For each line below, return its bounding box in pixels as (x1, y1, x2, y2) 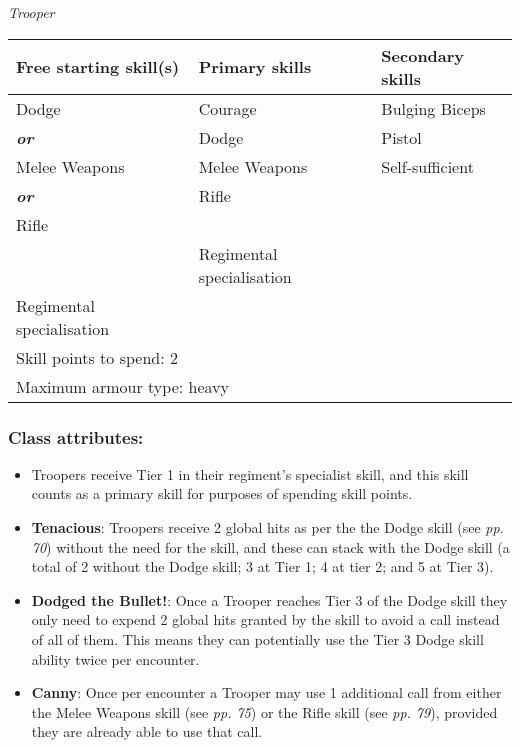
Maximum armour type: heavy (16, 374, 229, 398)
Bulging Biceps (381, 96, 486, 120)
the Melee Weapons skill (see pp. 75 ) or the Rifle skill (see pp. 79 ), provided (31, 701, 498, 722)
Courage (198, 96, 257, 120)
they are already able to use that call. (31, 721, 263, 742)
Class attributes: (8, 424, 144, 449)
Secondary (381, 43, 465, 67)
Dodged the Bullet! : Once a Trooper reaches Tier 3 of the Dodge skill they (31, 589, 508, 610)
